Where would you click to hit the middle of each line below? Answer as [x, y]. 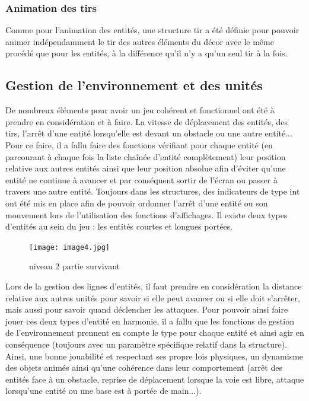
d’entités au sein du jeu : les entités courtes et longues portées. [119, 226]
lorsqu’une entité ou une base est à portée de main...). [103, 391]
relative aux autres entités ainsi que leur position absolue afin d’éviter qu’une [146, 168]
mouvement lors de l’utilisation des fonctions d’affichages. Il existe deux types [146, 214]
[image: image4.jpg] [70, 247]
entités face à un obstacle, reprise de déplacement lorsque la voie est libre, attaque [155, 379]
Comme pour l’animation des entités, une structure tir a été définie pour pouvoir [152, 30]
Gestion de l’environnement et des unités [134, 85]
